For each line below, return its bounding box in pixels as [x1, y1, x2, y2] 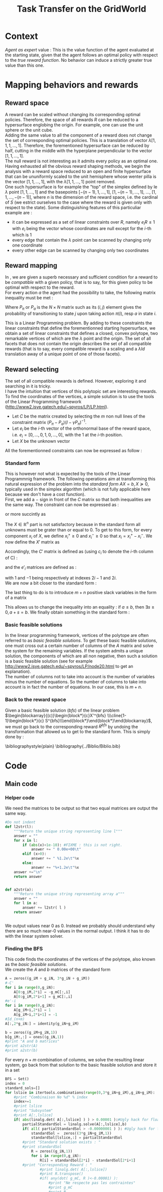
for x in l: [14, 838, 38, 843]
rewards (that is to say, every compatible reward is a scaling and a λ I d [5, 346, 145, 352]
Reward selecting [5, 365, 59, 373]
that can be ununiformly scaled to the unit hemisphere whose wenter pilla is [5, 174, 157, 179]
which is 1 [12, 232, 32, 238]
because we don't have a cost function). [5, 491, 86, 497]
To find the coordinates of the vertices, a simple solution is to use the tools [5, 393, 154, 399]
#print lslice [14, 1104, 42, 1109]
